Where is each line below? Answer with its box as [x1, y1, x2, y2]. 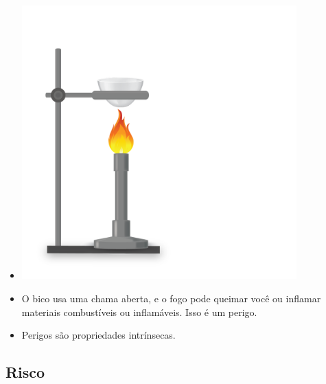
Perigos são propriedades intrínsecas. [21, 328, 176, 342]
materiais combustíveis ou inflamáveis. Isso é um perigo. [21, 304, 257, 319]
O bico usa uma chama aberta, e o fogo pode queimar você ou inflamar [21, 291, 321, 306]
